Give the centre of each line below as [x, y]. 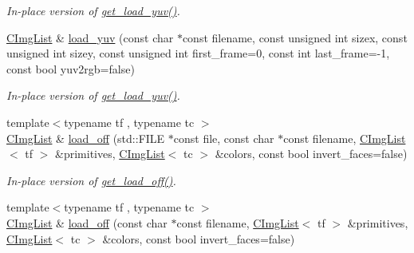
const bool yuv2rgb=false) [71, 68]
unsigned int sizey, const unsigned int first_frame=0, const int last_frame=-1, [198, 53]
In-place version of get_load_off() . [91, 180]
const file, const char [224, 138]
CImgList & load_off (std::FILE [86, 138]
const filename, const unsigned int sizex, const [295, 37]
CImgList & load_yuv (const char [90, 37]
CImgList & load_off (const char [87, 222]
